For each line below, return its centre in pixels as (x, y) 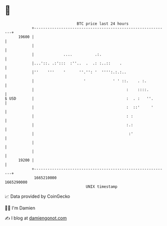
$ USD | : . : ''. (79, 98)
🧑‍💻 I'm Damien (20, 208)
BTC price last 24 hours (103, 24)
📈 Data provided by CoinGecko (37, 196)
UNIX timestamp (102, 186)
